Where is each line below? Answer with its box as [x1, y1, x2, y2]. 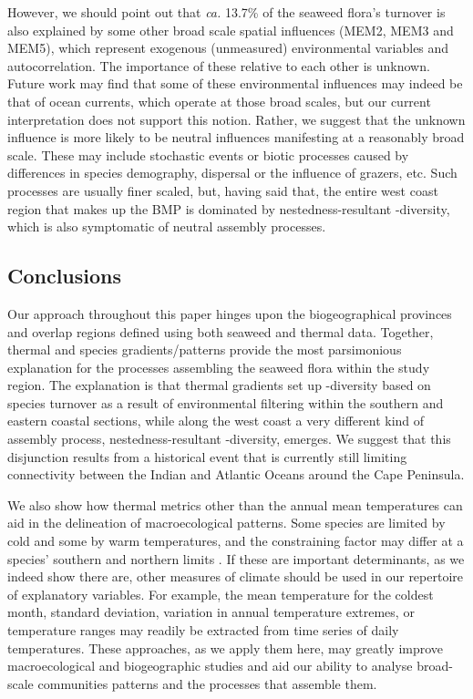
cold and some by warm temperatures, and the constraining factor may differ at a [7, 531, 464, 550]
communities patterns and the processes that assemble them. [37, 673, 377, 693]
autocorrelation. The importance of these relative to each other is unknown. [7, 56, 430, 75]
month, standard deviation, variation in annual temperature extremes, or [7, 602, 415, 622]
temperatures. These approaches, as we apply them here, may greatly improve [7, 638, 444, 657]
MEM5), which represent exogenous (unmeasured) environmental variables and [7, 38, 449, 57]
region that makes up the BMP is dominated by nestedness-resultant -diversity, [7, 199, 450, 218]
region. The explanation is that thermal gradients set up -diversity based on [7, 375, 431, 395]
